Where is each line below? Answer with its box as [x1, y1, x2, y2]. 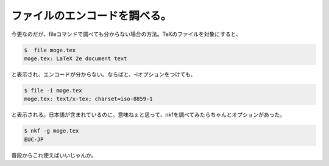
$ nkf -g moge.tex [24, 128, 79, 134]
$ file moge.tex [24, 46, 76, 54]
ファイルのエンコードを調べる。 [11, 9, 172, 22]
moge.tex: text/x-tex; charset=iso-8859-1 [24, 95, 153, 103]
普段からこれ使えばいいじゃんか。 [11, 151, 97, 159]
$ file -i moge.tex [24, 87, 82, 94]
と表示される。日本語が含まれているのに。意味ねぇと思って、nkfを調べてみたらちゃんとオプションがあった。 [11, 111, 286, 119]
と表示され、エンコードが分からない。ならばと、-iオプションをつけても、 [11, 71, 196, 78]
